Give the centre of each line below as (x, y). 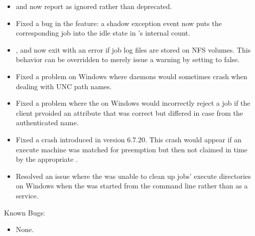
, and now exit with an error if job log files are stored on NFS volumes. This (133, 49)
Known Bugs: (25, 212)
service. (27, 195)
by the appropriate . (47, 159)
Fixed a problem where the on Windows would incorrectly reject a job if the (133, 103)
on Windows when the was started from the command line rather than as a (132, 186)
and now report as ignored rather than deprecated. (94, 6)
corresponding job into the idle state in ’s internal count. (103, 33)
